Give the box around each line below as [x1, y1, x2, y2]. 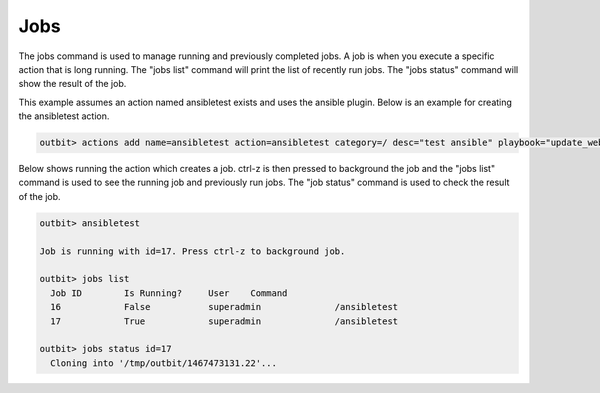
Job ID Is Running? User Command [50, 287, 288, 299]
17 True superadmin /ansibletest [50, 315, 399, 327]
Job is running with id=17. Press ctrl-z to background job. [39, 245, 346, 257]
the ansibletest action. [18, 110, 110, 122]
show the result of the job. [18, 78, 127, 90]
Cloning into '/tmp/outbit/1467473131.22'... [50, 357, 277, 369]
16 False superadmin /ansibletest [50, 301, 399, 313]
